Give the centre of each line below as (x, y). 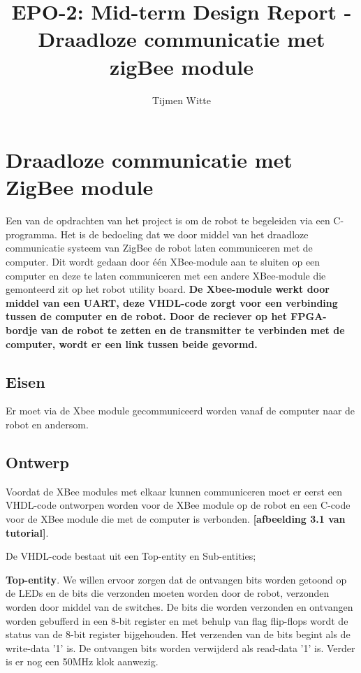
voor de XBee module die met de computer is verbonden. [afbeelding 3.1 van (176, 518)
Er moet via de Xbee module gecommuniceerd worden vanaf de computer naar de (180, 411)
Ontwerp (37, 462)
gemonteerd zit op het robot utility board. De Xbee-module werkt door (168, 289)
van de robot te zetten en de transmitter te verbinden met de (193, 330)
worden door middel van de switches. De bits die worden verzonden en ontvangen (179, 606)
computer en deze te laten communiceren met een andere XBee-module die (166, 275)
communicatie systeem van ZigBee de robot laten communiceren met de (159, 248)
